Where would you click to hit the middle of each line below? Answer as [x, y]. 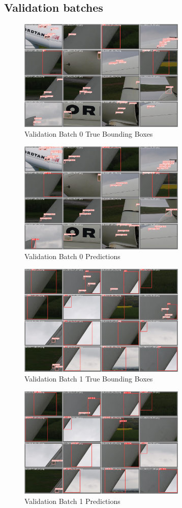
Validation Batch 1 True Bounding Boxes [89, 379]
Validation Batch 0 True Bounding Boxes [89, 134]
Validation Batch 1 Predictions [72, 501]
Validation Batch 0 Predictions [72, 256]
